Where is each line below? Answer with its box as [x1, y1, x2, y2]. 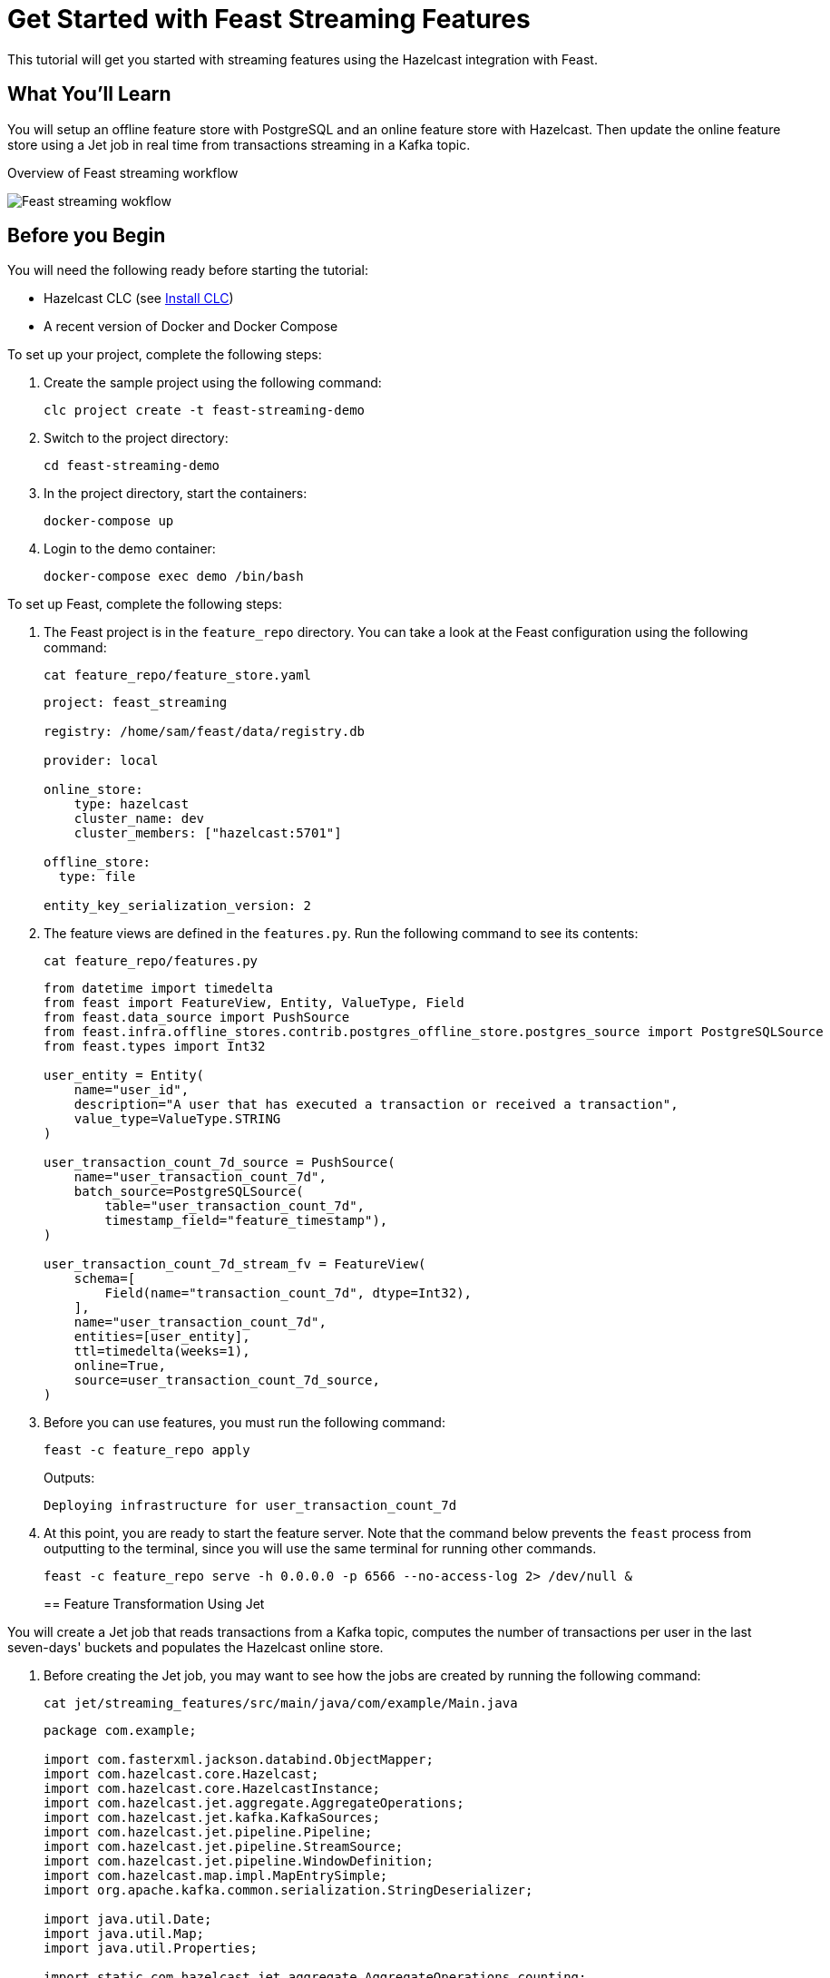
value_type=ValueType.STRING [73, 1111, 281, 1127]
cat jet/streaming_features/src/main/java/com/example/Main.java [44, 1696, 518, 1711]
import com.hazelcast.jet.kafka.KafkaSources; [44, 1810, 380, 1826]
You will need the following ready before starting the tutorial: [7, 262, 368, 279]
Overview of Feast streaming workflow [7, 164, 239, 181]
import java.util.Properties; [44, 1941, 259, 1956]
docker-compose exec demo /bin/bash [44, 569, 304, 584]
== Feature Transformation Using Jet [44, 1596, 265, 1612]
